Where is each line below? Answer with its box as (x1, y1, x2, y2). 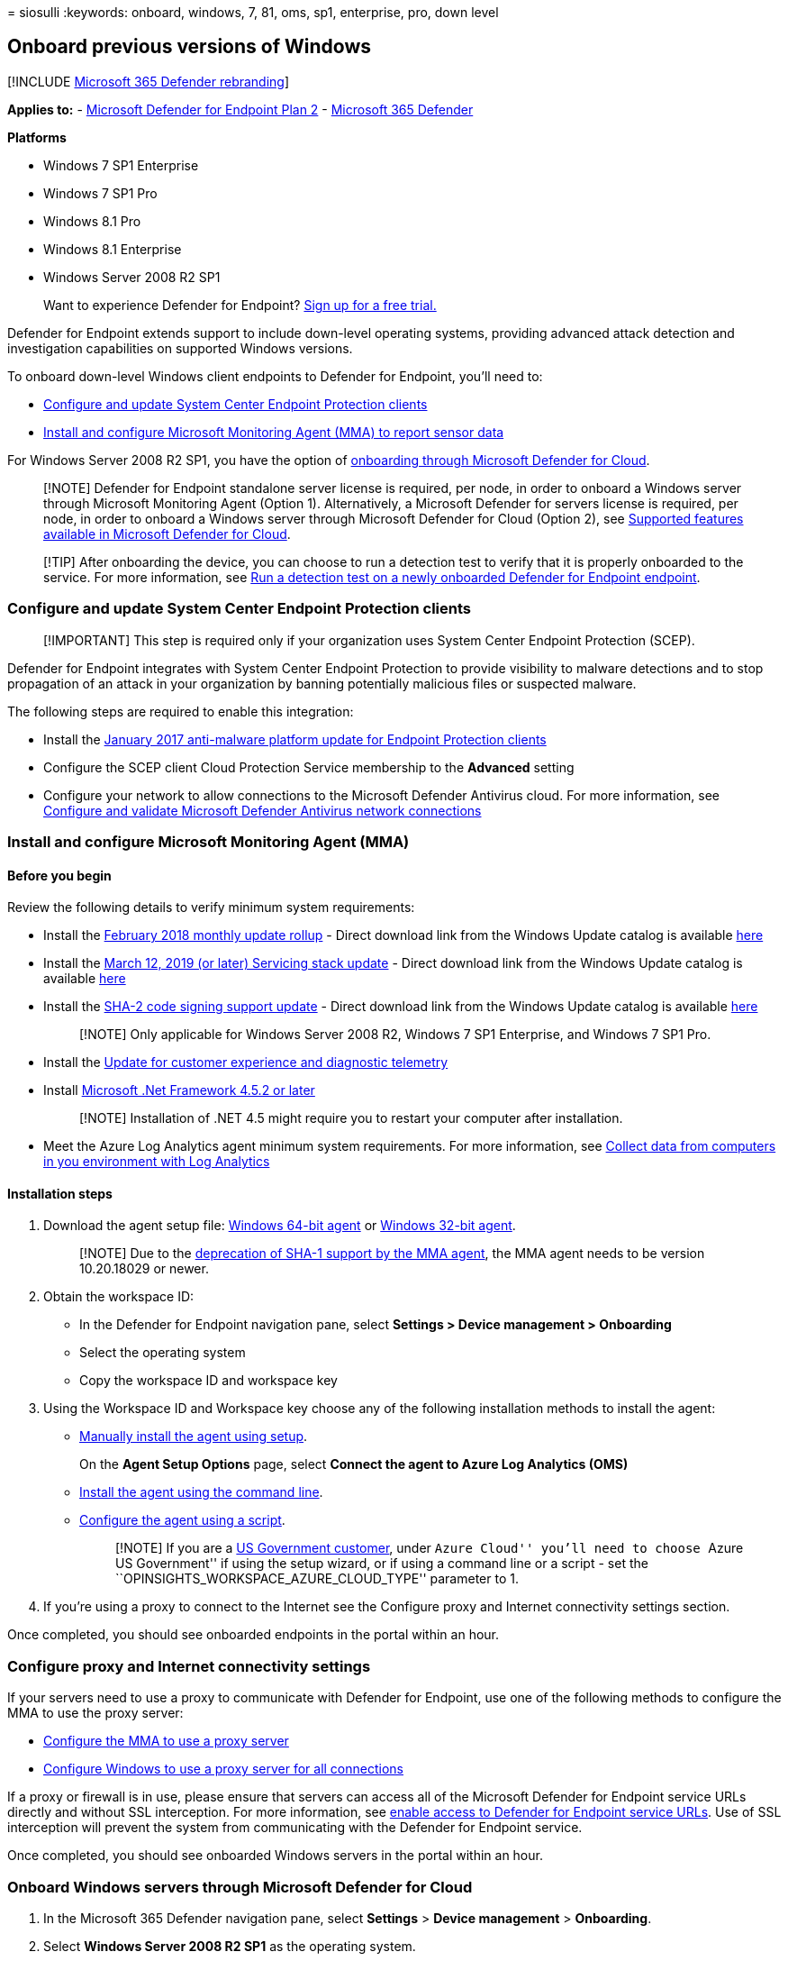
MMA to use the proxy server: (7, 1705, 184, 1721)
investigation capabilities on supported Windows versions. (7, 340, 353, 356)
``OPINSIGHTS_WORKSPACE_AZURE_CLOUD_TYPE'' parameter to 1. (115, 1571, 519, 1587)
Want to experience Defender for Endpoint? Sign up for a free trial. (43, 296, 437, 313)
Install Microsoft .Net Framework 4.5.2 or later (43, 1082, 315, 1099)
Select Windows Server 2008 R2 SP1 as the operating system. (43, 1938, 416, 1954)
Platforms (7, 129, 67, 145)
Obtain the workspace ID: (43, 1289, 195, 1305)
